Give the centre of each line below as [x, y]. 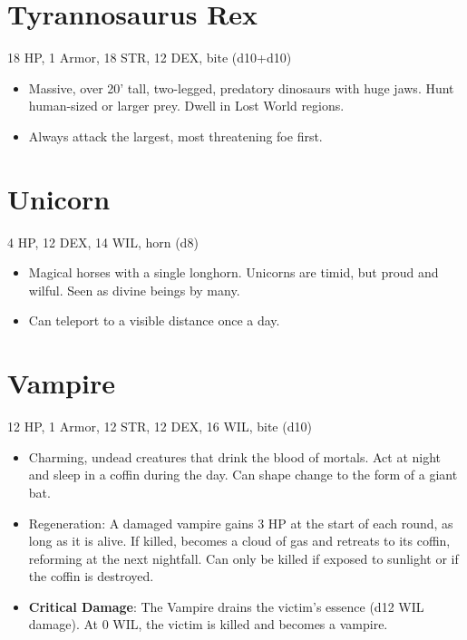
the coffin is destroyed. [91, 576]
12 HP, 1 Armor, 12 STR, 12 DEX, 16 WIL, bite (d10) [160, 427]
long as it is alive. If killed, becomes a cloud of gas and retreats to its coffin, [239, 541]
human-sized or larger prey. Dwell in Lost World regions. [186, 106]
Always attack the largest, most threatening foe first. [175, 136]
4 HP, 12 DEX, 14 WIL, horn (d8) [103, 242]
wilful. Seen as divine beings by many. [134, 290]
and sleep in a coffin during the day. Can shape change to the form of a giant [243, 475]
